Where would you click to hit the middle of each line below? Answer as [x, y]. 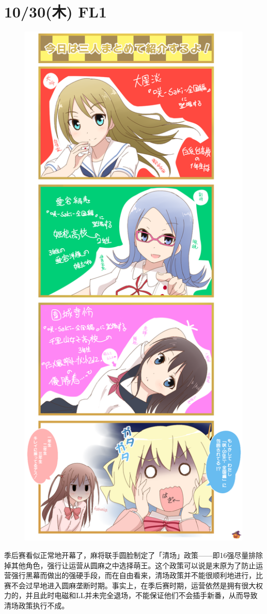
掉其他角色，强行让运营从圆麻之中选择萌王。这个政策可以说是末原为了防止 [130, 565]
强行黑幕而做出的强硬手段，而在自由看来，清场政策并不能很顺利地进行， [133, 575]
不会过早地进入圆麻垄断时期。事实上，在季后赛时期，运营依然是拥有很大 [133, 585]
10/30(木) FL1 [56, 12]
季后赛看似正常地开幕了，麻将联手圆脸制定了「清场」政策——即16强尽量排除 [133, 555]
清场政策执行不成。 [36, 605]
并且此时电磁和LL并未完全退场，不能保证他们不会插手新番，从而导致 [141, 595]
